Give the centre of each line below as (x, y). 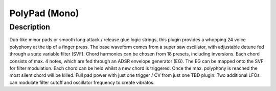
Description (30, 27)
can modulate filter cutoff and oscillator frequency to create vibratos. (82, 82)
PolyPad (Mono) (44, 13)
